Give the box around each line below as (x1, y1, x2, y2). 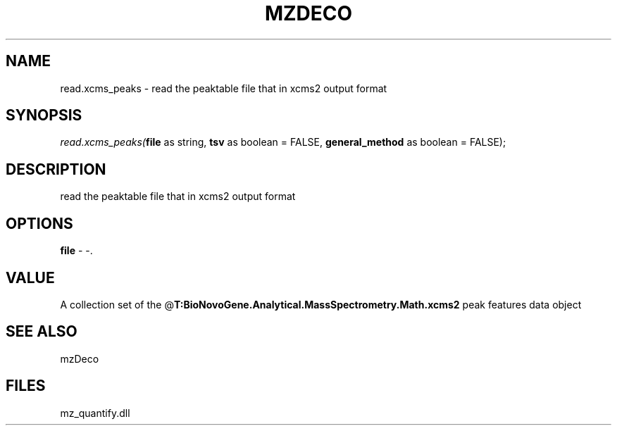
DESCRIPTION (6, 160, 106, 178)
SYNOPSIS (6, 106, 82, 125)
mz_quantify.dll (60, 406, 130, 419)
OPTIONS (6, 214, 73, 232)
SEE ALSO (6, 323, 77, 341)
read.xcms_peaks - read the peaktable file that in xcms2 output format (60, 82, 387, 94)
